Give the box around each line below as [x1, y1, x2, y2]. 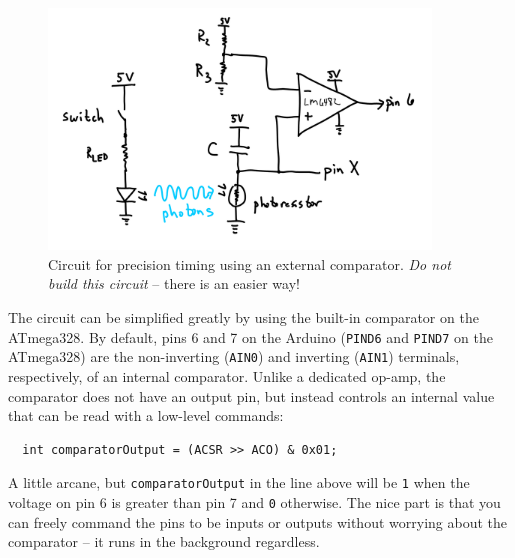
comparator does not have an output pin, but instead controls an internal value [8, 385, 495, 406]
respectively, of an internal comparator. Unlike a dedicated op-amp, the [8, 365, 446, 386]
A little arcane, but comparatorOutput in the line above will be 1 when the [8, 472, 470, 493]
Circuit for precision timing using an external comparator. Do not [48, 253, 451, 274]
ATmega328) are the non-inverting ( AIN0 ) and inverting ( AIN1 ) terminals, [8, 346, 460, 367]
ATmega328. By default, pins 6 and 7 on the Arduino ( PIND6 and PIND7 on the [8, 326, 493, 347]
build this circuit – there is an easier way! [48, 273, 300, 294]
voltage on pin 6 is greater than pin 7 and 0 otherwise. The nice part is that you [8, 491, 501, 512]
